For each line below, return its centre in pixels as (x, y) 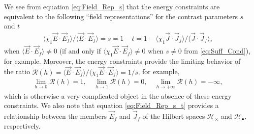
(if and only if (80, 51)
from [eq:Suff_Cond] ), (217, 51)
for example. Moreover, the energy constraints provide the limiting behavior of (122, 61)
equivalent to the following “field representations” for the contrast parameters (121, 16)
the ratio (17, 71)
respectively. (22, 125)
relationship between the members (56, 116)
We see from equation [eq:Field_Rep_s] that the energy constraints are (112, 6)
